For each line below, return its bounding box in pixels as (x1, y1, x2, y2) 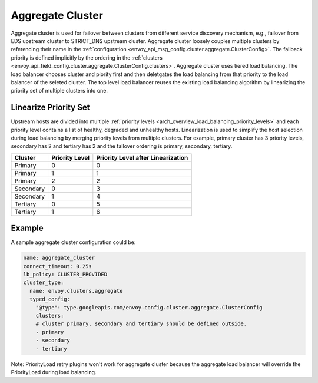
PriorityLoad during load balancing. (11, 368, 97, 375)
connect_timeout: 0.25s (23, 263, 92, 269)
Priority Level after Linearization (96, 153, 188, 161)
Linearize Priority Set (11, 103, 90, 113)
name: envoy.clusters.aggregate (29, 288, 123, 294)
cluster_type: (23, 279, 64, 286)
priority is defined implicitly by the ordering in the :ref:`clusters (11, 54, 163, 61)
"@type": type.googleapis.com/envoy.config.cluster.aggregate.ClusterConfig (35, 304, 263, 311)
